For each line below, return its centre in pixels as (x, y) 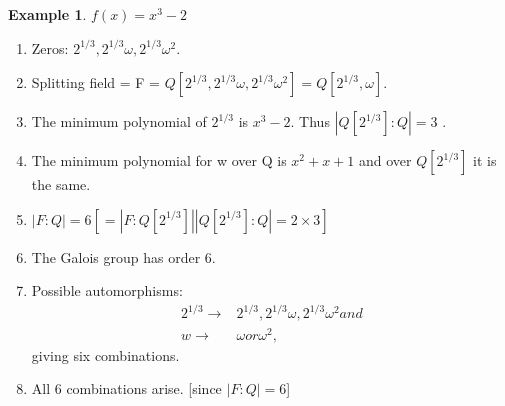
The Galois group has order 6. (123, 256)
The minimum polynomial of (119, 121)
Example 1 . (47, 14)
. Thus (310, 121)
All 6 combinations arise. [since (126, 388)
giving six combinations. (105, 354)
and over (385, 160)
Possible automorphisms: (107, 290)
